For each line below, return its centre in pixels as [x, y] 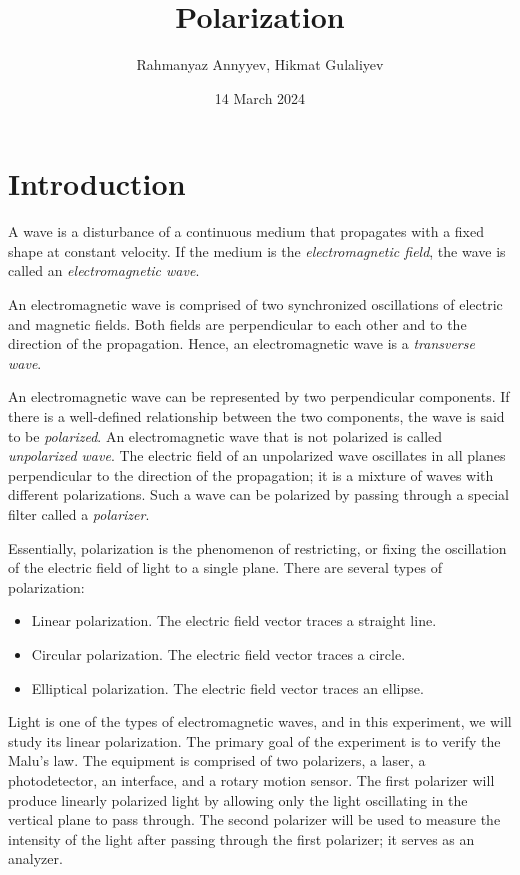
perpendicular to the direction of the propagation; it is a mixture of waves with [251, 474]
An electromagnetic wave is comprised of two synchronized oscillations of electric [255, 304]
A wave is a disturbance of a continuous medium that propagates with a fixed [246, 231]
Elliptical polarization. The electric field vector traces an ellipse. [227, 687]
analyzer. [35, 858]
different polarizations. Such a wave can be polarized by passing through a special [258, 494]
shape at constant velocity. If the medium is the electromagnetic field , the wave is [257, 250]
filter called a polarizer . [79, 513]
